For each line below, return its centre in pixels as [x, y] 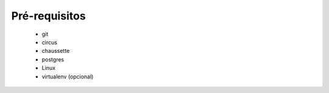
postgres [53, 59]
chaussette [56, 51]
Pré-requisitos [48, 16]
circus [50, 42]
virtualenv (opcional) [68, 77]
